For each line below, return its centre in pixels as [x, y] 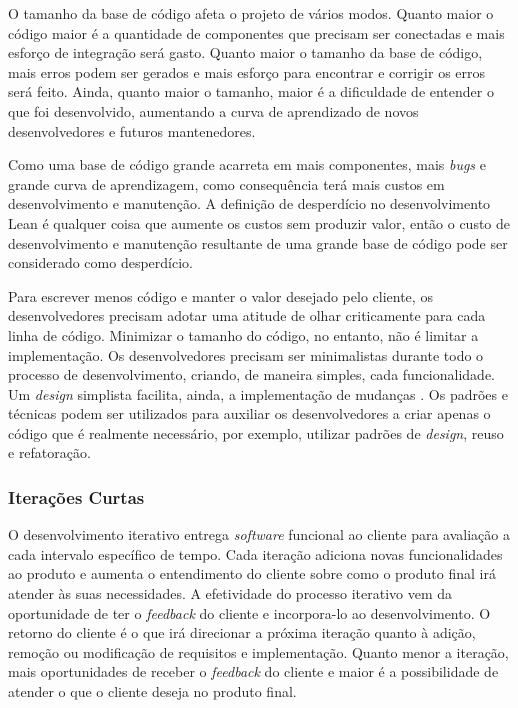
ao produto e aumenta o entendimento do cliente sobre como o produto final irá [252, 573]
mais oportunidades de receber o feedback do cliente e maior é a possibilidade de [253, 671]
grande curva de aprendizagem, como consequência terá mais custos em [226, 183]
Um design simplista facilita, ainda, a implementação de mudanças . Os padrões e [258, 393]
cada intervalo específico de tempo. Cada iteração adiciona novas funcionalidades [255, 553]
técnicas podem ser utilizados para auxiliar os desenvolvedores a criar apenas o [249, 413]
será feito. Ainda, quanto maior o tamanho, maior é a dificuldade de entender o [251, 91]
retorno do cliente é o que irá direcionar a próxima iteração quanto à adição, [242, 632]
